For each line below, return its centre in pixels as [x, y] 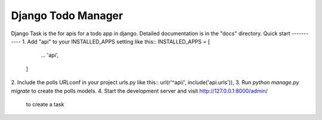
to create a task [45, 104]
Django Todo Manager [67, 16]
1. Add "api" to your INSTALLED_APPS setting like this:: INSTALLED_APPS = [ [116, 41]
